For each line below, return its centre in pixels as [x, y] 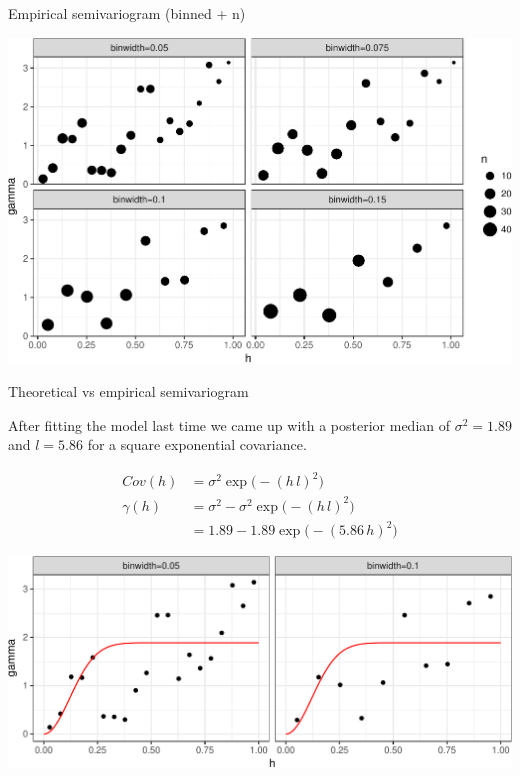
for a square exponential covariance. [197, 444]
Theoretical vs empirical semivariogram [128, 391]
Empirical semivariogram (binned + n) [127, 13]
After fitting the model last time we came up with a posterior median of [229, 424]
